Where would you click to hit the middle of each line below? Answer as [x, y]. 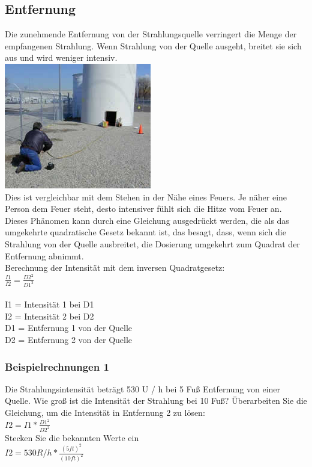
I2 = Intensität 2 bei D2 [49, 316]
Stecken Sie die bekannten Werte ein [72, 437]
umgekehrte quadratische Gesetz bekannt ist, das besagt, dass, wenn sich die [145, 232]
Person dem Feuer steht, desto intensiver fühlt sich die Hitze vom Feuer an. [143, 209]
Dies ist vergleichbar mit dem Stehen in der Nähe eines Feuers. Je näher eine [146, 196]
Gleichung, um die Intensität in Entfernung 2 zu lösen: [105, 413]
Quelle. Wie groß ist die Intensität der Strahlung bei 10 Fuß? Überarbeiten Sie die [156, 401]
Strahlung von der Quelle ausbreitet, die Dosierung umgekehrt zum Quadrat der [152, 243]
